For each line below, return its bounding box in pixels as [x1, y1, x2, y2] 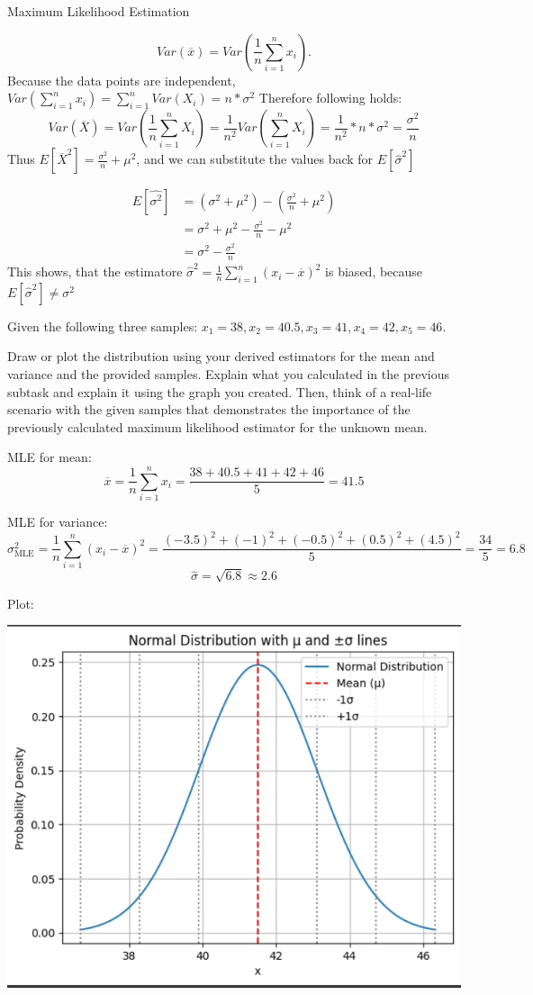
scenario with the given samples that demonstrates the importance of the [7, 400, 411, 419]
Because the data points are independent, [7, 70, 236, 89]
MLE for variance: [7, 512, 108, 531]
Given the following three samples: [7, 316, 198, 335]
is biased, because [325, 262, 423, 281]
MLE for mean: [7, 448, 92, 466]
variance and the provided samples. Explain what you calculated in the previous [7, 365, 449, 384]
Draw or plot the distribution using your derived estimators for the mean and [7, 347, 435, 366]
